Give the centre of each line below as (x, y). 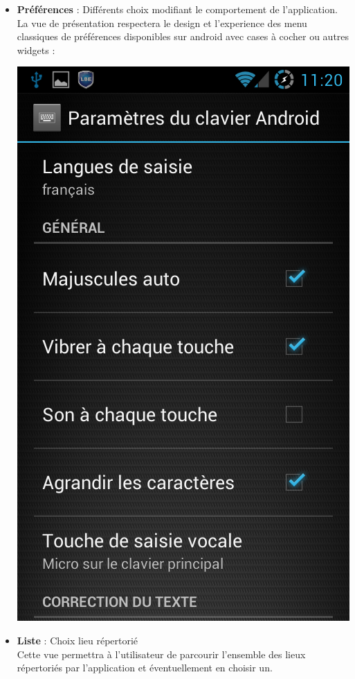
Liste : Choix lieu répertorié (78, 640)
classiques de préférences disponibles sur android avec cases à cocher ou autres (183, 36)
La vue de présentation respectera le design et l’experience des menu (162, 23)
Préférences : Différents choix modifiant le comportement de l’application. (177, 9)
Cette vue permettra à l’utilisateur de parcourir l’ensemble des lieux (161, 654)
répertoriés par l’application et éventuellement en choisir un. (145, 668)
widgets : (36, 50)
